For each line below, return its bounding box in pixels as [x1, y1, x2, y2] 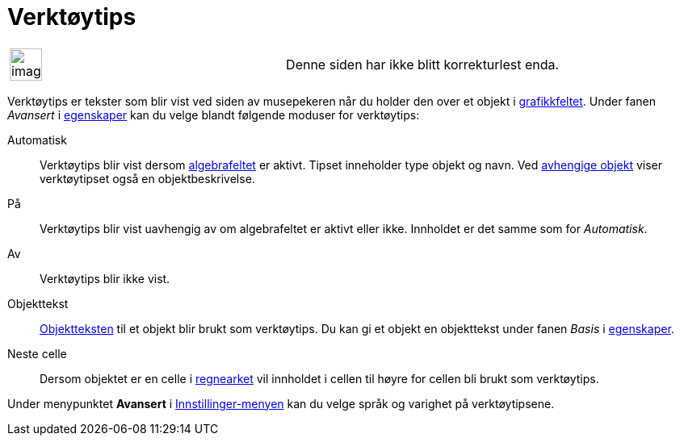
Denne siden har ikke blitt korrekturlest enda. [286, 56, 560, 73]
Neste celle [7, 346, 67, 361]
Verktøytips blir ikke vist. [40, 271, 170, 286]
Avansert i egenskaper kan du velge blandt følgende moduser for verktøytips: [7, 107, 420, 122]
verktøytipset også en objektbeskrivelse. [40, 171, 255, 186]
